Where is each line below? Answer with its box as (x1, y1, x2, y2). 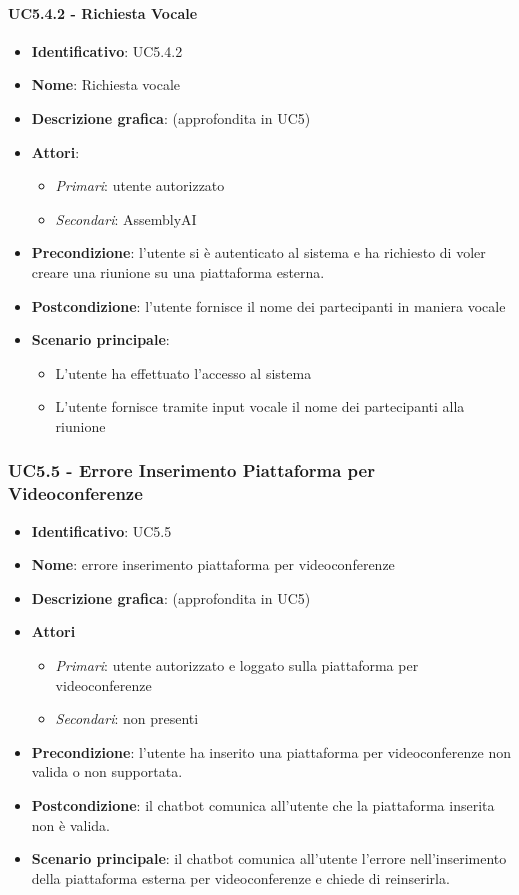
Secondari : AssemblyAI (55, 208, 197, 229)
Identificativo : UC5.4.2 (31, 40, 183, 61)
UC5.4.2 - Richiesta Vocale (8, 2, 198, 23)
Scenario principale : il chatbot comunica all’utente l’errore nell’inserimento (31, 848, 507, 869)
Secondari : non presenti (55, 708, 199, 729)
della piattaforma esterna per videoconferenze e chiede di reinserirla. (31, 867, 450, 888)
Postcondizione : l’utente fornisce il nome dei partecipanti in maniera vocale (31, 295, 506, 316)
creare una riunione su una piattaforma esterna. (31, 261, 325, 282)
